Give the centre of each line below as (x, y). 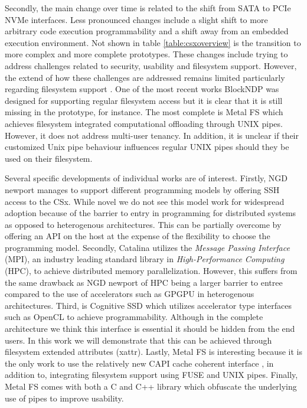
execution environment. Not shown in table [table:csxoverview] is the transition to (153, 42)
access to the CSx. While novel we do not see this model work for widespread (145, 201)
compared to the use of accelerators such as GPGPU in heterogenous (130, 294)
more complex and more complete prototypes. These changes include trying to (146, 54)
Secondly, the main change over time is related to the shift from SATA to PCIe (148, 8)
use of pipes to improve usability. (64, 398)
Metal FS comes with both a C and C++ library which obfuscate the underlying (151, 386)
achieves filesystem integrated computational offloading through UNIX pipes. (144, 123)
